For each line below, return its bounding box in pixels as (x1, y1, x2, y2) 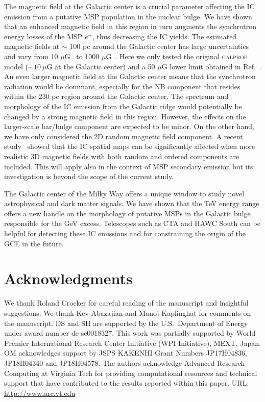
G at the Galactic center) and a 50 (46, 61, 155, 71)
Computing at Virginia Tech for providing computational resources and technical (4, 367, 257, 378)
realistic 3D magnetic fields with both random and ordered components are (4, 150, 239, 161)
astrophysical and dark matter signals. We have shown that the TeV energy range (4, 198, 259, 209)
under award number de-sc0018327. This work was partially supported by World (4, 328, 256, 338)
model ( (4, 61, 29, 71)
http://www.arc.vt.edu (4, 387, 76, 398)
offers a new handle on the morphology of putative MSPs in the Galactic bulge (4, 208, 251, 218)
